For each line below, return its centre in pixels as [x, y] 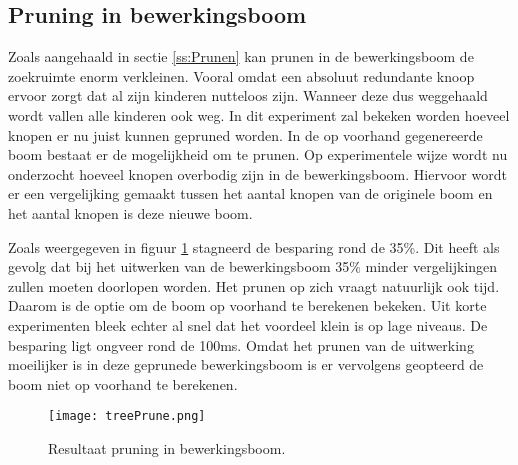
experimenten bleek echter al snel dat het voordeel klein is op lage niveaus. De [248, 324]
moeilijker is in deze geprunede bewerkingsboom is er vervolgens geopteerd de [246, 364]
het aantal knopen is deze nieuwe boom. [130, 212]
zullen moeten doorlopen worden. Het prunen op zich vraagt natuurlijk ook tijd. [254, 285]
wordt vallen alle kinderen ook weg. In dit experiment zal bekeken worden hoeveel [259, 114]
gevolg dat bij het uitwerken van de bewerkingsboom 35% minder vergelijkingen [253, 266]
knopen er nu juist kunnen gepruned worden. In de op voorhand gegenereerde [245, 134]
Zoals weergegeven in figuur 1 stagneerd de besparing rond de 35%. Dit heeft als [254, 246]
